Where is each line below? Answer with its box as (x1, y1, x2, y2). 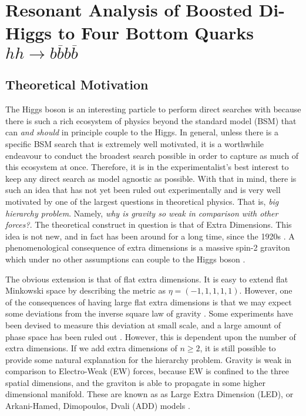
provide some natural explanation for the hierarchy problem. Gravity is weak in (5, 353, 292, 365)
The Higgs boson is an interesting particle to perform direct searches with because (5, 103, 301, 115)
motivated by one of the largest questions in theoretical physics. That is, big (5, 195, 279, 207)
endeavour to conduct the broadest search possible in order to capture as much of (5, 149, 299, 161)
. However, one (239, 284, 292, 297)
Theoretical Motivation (5, 75, 149, 94)
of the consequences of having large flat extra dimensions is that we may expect (5, 295, 292, 308)
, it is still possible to (200, 342, 276, 354)
